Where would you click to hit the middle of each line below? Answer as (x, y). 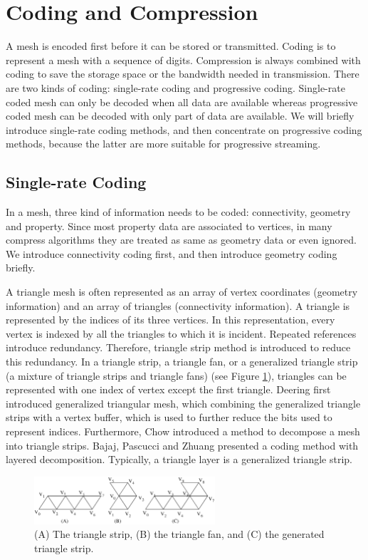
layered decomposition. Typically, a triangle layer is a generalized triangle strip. (179, 459)
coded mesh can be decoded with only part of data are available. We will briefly (180, 116)
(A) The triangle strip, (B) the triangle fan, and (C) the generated (179, 534)
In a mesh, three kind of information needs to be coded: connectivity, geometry (178, 212)
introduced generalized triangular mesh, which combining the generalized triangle (183, 403)
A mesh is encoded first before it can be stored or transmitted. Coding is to (171, 46)
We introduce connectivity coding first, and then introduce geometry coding (172, 253)
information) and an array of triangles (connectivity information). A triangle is (178, 305)
